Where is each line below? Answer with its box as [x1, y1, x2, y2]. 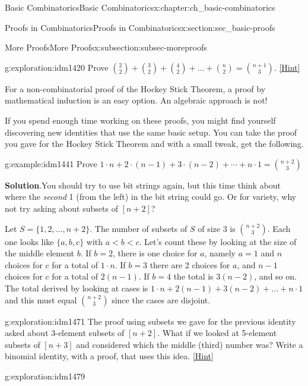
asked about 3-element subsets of [5, 327, 125, 339]
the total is [173, 270, 214, 283]
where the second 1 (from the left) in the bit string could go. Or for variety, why [5, 190, 297, 203]
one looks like [5, 235, 54, 247]
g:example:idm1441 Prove [5, 157, 97, 170]
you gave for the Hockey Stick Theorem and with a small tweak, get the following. [5, 137, 304, 150]
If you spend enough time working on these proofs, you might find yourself [5, 114, 276, 126]
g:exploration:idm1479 [5, 369, 85, 382]
